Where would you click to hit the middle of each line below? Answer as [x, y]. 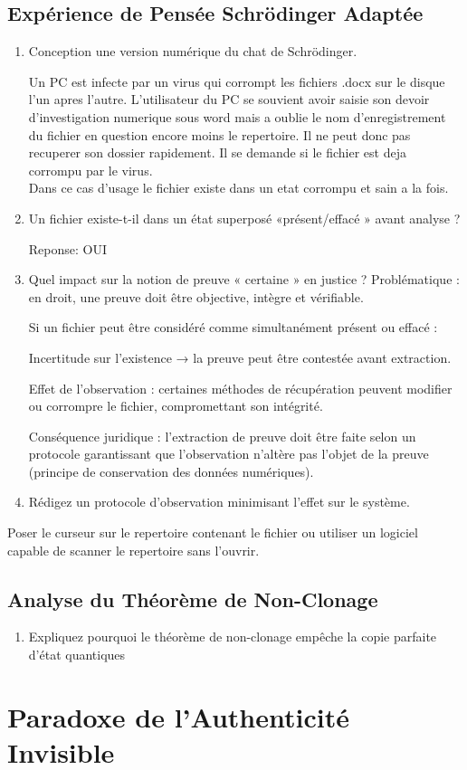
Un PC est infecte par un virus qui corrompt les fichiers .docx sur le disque [237, 81]
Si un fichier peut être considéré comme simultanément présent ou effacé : [233, 327]
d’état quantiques [77, 655]
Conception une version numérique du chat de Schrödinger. [193, 51]
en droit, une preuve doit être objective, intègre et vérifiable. [196, 296]
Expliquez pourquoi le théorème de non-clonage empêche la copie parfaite [233, 637]
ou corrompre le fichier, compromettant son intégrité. [176, 406]
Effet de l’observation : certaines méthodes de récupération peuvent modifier [240, 388]
